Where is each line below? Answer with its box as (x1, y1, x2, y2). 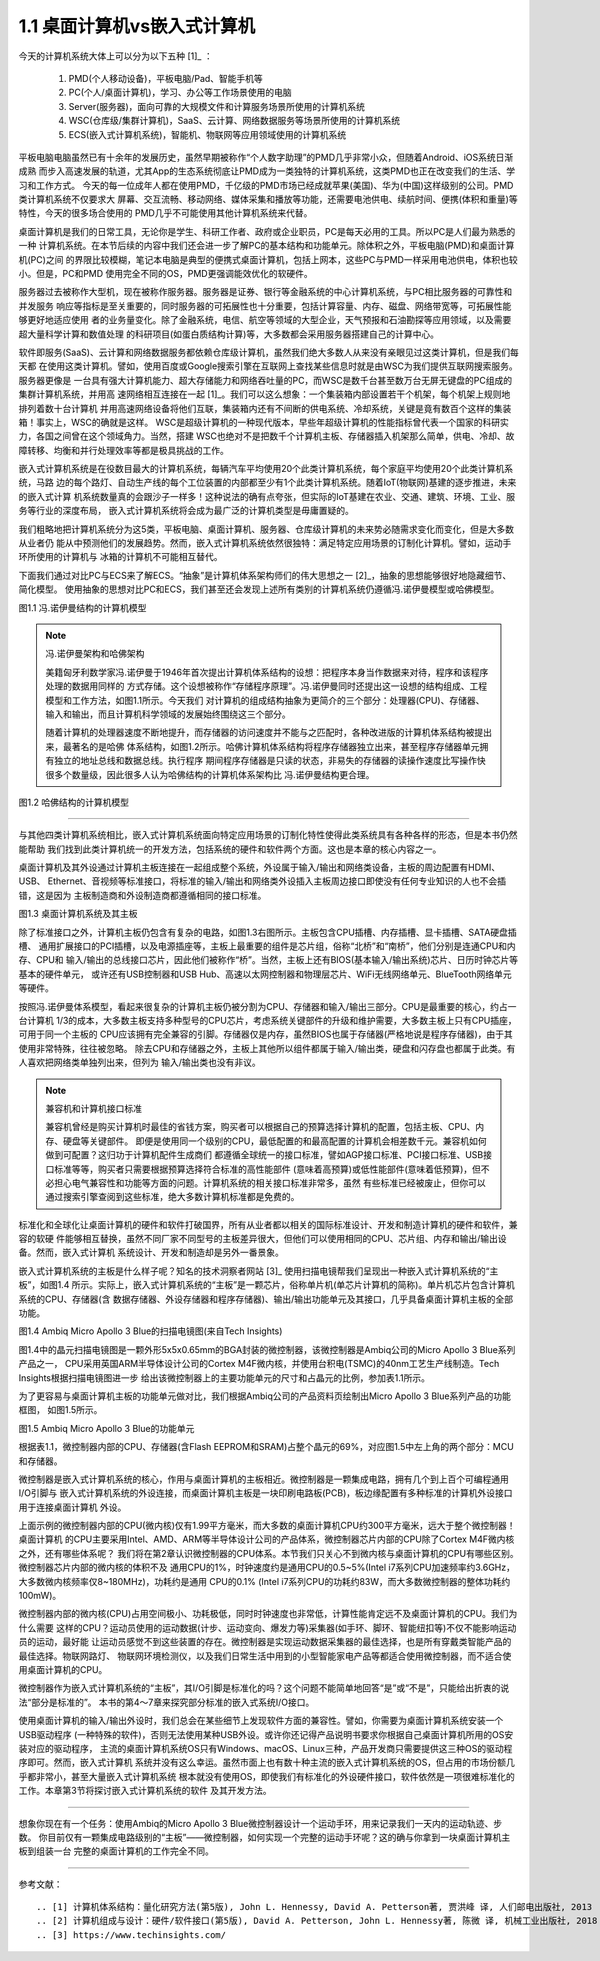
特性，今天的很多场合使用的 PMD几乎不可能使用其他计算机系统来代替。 (18, 207, 313, 219)
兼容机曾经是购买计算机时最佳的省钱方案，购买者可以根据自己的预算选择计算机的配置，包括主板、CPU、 (45, 1121, 476, 1133)
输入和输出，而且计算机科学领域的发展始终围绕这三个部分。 (45, 708, 291, 720)
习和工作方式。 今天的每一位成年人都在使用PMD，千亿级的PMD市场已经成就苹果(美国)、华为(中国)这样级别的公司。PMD (18, 179, 514, 191)
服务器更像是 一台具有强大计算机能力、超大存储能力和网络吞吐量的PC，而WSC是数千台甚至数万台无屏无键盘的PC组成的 (18, 374, 513, 386)
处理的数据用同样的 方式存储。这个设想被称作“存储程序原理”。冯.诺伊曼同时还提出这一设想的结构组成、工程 (45, 680, 488, 692)
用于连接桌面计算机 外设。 (18, 1501, 127, 1513)
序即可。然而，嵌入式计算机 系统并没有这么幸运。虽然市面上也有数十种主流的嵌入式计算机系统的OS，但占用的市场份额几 (18, 1756, 515, 1769)
